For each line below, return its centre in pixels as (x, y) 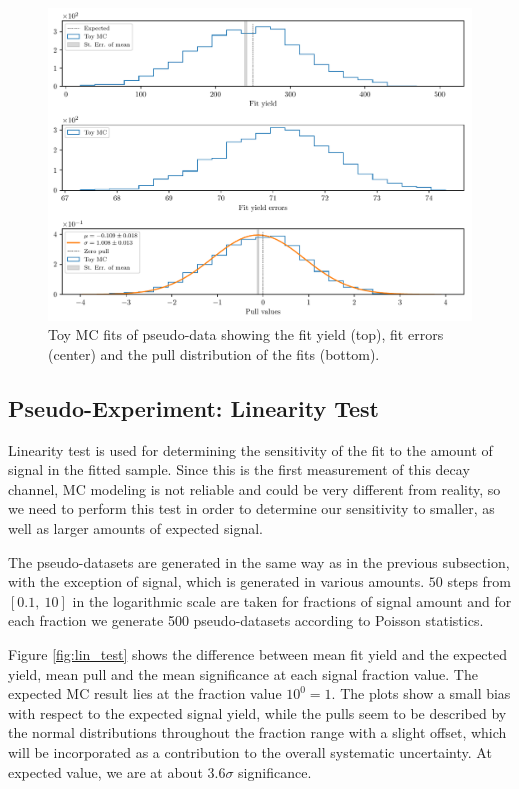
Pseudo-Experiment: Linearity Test (193, 407)
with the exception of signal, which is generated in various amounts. (216, 581)
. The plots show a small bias (421, 693)
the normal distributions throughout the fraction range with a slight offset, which (257, 732)
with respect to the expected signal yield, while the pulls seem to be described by (257, 712)
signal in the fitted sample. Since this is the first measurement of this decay (239, 469)
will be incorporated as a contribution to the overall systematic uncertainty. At (250, 751)
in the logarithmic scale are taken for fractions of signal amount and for (292, 600)
